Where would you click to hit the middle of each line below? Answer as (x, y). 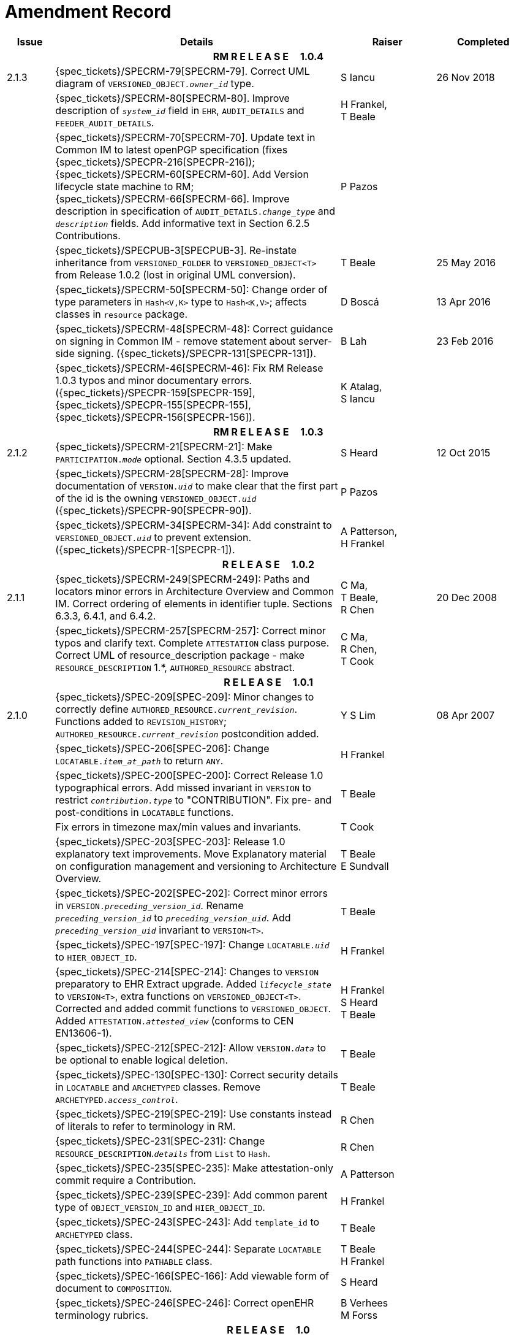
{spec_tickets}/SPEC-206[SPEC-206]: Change (162, 748)
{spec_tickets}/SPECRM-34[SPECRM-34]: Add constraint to (194, 525)
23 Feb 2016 (465, 341)
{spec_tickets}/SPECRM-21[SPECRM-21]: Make (164, 446)
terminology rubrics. (102, 1315)
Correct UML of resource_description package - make (180, 655)
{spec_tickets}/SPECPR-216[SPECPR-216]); (155, 162)
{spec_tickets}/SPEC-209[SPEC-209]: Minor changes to (185, 697)
